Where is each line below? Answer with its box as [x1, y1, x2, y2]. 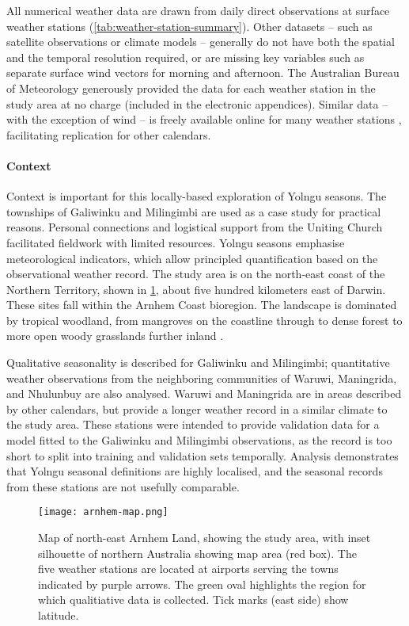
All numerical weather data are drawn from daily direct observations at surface [6, 2, 390, 18]
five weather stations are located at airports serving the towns [38, 560, 339, 577]
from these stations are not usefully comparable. [6, 478, 240, 494]
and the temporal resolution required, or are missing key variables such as [6, 48, 365, 65]
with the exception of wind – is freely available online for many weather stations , [6, 111, 402, 128]
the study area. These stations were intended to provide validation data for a [6, 416, 380, 433]
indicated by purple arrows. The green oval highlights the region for [38, 575, 366, 592]
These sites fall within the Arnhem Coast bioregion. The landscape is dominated [6, 296, 397, 313]
